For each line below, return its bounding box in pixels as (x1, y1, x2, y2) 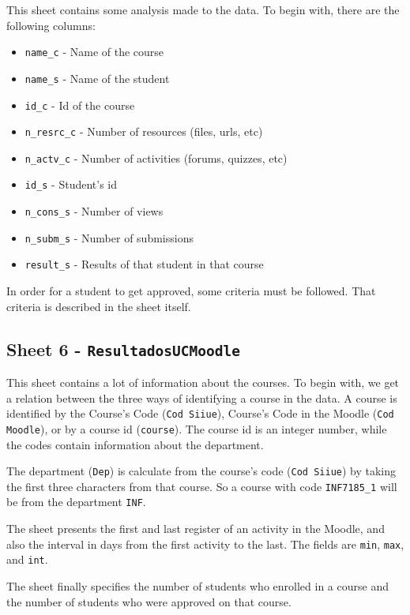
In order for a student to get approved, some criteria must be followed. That (6, 283, 376, 299)
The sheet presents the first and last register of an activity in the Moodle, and (6, 520, 385, 537)
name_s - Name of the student (24, 69, 170, 86)
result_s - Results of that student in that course (24, 256, 264, 272)
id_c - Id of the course (24, 96, 135, 113)
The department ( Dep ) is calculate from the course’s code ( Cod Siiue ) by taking (6, 463, 397, 479)
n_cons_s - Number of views (24, 203, 164, 219)
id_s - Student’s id (24, 176, 118, 193)
